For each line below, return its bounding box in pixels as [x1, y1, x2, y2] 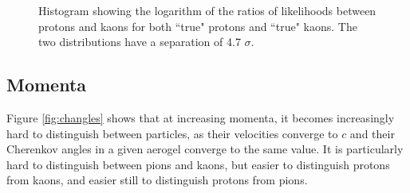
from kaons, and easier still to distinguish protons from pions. [6, 172, 308, 188]
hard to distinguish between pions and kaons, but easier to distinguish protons [6, 156, 390, 172]
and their [349, 125, 395, 141]
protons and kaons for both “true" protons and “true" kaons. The [38, 17, 357, 34]
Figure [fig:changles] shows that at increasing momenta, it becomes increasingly [6, 109, 395, 125]
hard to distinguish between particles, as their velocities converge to [6, 125, 338, 141]
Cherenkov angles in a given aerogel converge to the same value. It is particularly [6, 141, 404, 157]
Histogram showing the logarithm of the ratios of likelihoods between [38, 2, 376, 18]
